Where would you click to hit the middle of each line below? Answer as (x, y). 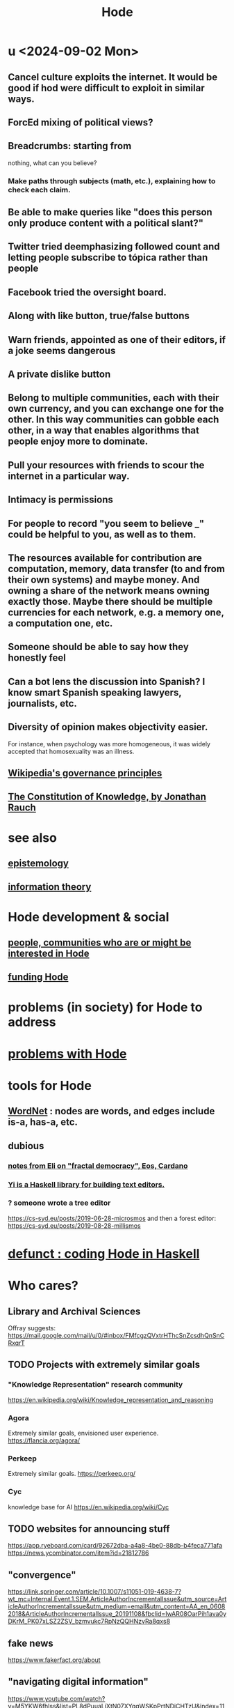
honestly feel (37, 658)
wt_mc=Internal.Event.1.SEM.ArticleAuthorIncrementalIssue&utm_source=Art (117, 1599)
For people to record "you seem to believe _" (106, 523)
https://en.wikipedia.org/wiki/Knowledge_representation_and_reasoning (111, 1400)
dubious (26, 1146)
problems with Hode (67, 1054)
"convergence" (42, 1575)
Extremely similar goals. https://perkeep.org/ (72, 1474)
